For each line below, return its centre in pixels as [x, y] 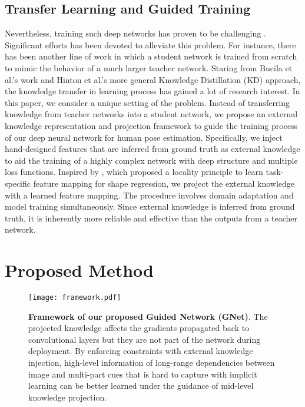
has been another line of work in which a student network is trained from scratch [151, 56]
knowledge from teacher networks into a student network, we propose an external [151, 114]
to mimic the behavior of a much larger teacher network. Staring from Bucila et [149, 67]
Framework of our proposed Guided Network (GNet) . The [148, 316]
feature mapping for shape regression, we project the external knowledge [164, 183]
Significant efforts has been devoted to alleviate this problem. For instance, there [150, 44]
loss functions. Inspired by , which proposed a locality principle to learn [134, 172]
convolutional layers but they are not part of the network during [145, 339]
